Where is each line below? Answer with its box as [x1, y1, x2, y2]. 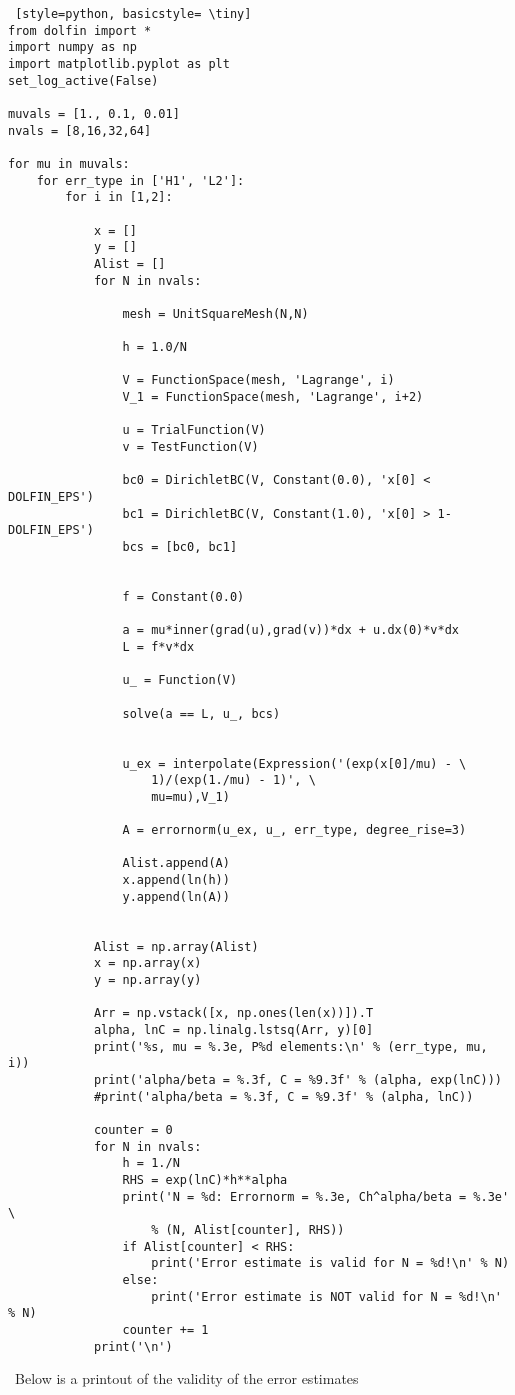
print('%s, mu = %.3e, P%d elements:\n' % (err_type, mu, [93, 1039, 488, 1054]
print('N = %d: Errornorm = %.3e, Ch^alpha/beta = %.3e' [122, 1189, 510, 1204]
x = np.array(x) [93, 956, 202, 971]
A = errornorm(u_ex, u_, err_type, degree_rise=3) [122, 823, 467, 838]
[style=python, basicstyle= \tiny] [15, 7, 252, 21]
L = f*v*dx [122, 639, 195, 654]
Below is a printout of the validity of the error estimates [14, 1368, 359, 1389]
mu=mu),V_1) [151, 789, 230, 804]
